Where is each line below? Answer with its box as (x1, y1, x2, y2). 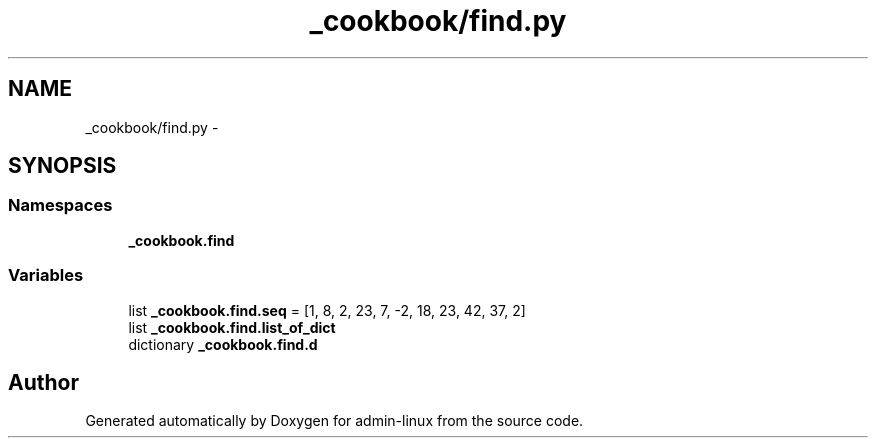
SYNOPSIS (8, 153, 117, 179)
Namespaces (8, 195, 113, 216)
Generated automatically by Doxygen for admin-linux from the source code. (85, 412, 584, 430)
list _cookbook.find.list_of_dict (128, 318, 336, 336)
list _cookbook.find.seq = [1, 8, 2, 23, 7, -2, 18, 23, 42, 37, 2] (128, 301, 526, 319)
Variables (8, 265, 84, 286)
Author (8, 369, 79, 395)
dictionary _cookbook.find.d (128, 335, 318, 353)
